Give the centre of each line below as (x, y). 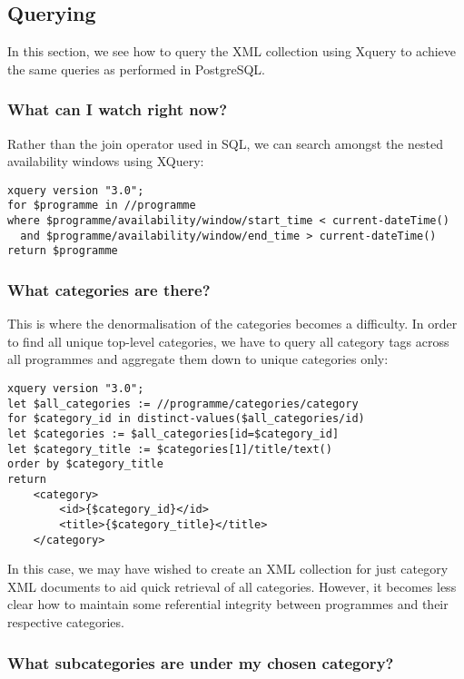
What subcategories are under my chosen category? (201, 662)
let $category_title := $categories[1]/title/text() (170, 449)
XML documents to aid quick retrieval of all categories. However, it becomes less (232, 586)
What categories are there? (109, 290)
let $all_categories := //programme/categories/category (183, 403)
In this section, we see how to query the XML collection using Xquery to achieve (232, 51)
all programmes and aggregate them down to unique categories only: (198, 359)
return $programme (63, 251)
